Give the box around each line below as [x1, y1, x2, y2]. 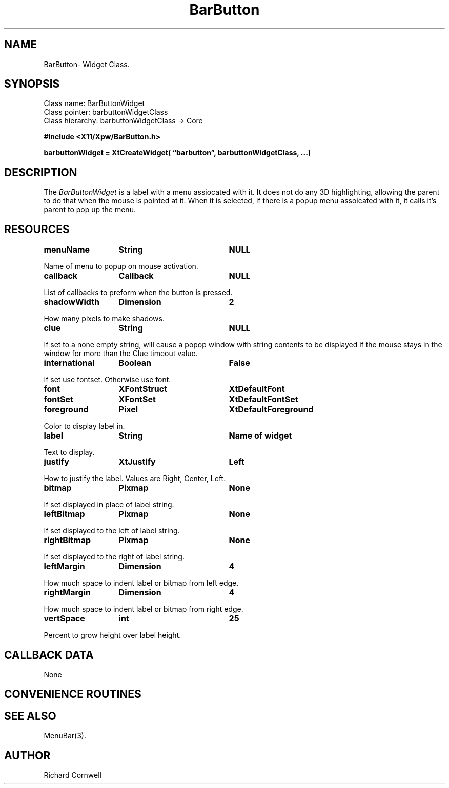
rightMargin [44, 587, 91, 598]
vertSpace [44, 613, 85, 624]
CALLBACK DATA [4, 648, 94, 661]
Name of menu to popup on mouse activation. [44, 262, 198, 271]
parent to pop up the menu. [44, 205, 136, 214]
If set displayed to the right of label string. [44, 552, 185, 562]
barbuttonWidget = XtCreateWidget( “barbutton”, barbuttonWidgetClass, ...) [44, 148, 311, 157]
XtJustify [118, 457, 156, 467]
